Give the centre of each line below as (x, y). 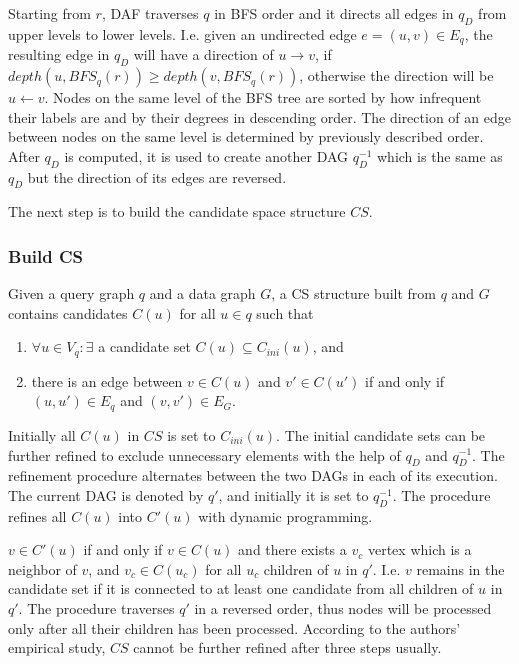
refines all (37, 515)
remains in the (460, 568)
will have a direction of (203, 54)
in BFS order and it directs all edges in (334, 13)
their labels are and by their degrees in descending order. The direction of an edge (259, 116)
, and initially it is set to (293, 494)
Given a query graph (71, 293)
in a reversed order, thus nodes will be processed (343, 608)
